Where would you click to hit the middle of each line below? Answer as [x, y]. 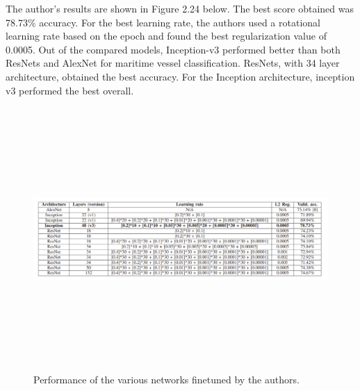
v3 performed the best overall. [70, 90]
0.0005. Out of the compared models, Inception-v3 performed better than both [173, 49]
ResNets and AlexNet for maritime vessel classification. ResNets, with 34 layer [173, 63]
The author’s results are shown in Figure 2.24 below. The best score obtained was [180, 8]
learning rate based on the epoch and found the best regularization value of [166, 36]
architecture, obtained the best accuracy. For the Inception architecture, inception [180, 76]
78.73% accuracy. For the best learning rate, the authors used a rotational [163, 22]
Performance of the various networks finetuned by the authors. [166, 379]
